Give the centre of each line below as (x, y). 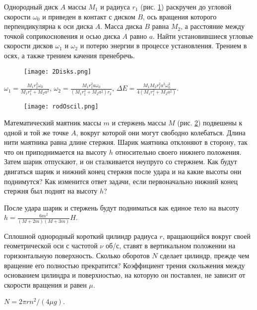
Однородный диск (31, 6)
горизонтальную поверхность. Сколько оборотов (77, 255)
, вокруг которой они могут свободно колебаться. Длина (161, 132)
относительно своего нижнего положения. (178, 152)
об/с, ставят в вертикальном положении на (170, 246)
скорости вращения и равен (45, 284)
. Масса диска (121, 26)
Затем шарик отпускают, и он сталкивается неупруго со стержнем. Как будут (121, 161)
